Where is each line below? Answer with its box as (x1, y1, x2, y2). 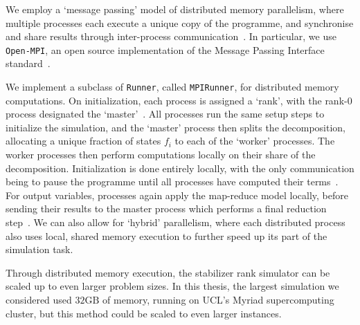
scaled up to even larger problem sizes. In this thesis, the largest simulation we (6, 279, 339, 293)
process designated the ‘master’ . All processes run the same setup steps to (6, 106, 325, 121)
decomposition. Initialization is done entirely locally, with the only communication (6, 160, 354, 175)
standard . (6, 56, 51, 71)
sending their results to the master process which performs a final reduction (6, 201, 327, 216)
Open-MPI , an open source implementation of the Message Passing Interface (6, 42, 325, 57)
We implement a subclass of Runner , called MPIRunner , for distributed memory (6, 80, 339, 94)
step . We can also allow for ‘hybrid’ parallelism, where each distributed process (6, 215, 345, 230)
